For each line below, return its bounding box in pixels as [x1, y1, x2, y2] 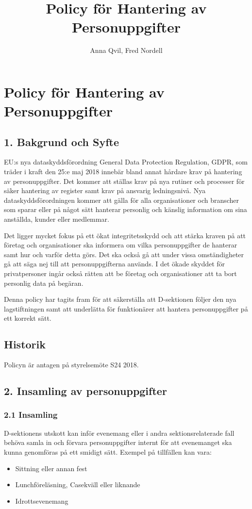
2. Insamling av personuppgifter [4, 383, 167, 398]
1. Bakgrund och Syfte [4, 134, 119, 149]
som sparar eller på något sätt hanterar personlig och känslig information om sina [4, 204, 247, 214]
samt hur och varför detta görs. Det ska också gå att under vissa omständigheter [4, 249, 244, 259]
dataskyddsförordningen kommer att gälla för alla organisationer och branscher [4, 195, 239, 205]
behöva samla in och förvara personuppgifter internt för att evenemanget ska [4, 437, 232, 447]
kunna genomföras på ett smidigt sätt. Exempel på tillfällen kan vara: [4, 446, 212, 457]
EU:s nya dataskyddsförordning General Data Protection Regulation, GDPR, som [4, 157, 248, 167]
